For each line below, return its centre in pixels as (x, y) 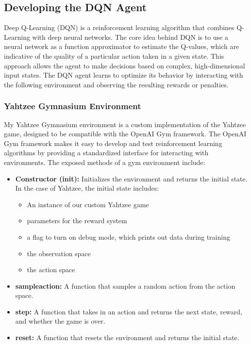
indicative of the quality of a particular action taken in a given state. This (114, 56)
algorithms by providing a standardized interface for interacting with (106, 153)
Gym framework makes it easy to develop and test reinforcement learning (113, 143)
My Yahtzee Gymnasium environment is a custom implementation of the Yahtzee (125, 124)
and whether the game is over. (60, 321)
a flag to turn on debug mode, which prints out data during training (128, 237)
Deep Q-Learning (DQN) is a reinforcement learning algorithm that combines (119, 27)
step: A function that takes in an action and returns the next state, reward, (129, 311)
